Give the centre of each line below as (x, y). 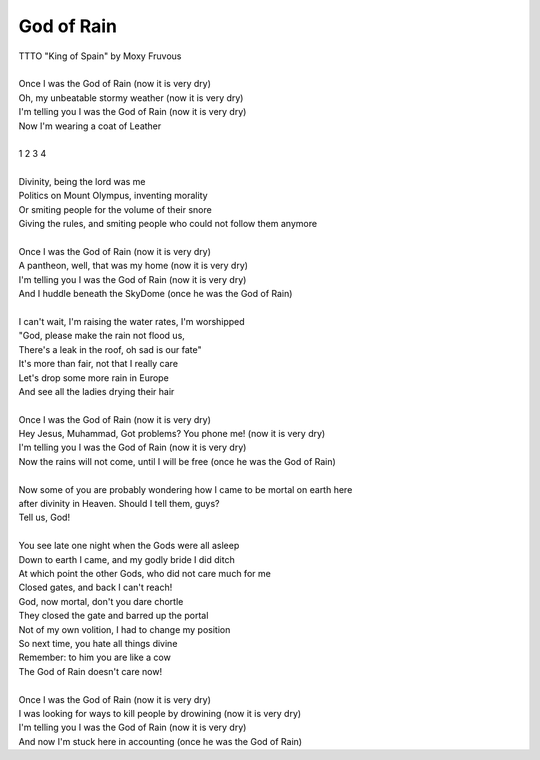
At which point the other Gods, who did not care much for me (145, 573)
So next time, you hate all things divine (98, 643)
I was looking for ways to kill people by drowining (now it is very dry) (160, 713)
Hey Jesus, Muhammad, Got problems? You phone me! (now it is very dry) (172, 434)
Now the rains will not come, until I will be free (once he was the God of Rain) (177, 461)
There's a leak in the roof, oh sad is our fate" (110, 349)
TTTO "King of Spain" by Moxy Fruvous (100, 56)
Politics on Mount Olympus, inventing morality (113, 196)
